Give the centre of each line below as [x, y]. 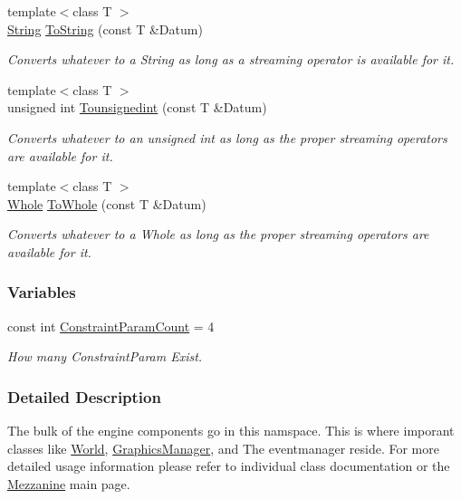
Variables [42, 292]
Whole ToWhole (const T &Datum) [107, 203]
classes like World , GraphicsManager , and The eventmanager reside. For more [223, 448]
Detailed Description [84, 396]
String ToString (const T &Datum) [105, 29]
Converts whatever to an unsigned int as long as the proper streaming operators [227, 137]
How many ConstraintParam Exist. [105, 356]
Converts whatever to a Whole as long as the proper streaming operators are [218, 234]
